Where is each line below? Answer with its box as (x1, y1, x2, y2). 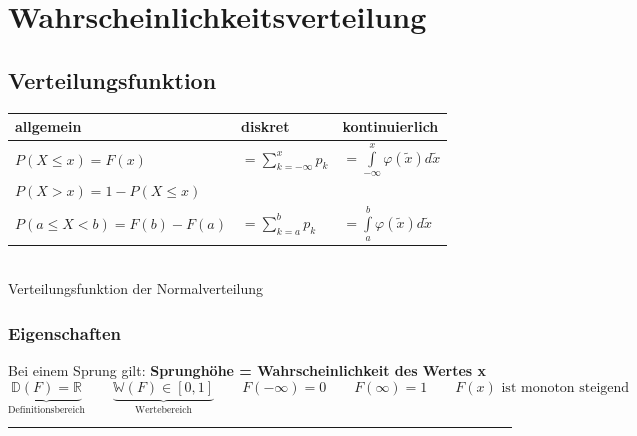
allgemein (15, 116, 82, 137)
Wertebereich (135, 404, 193, 415)
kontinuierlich (342, 116, 439, 137)
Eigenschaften (8, 321, 122, 345)
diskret (240, 116, 290, 137)
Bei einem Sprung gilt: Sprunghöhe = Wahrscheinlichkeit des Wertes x (8, 360, 487, 381)
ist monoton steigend (501, 380, 630, 395)
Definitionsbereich (8, 404, 85, 415)
